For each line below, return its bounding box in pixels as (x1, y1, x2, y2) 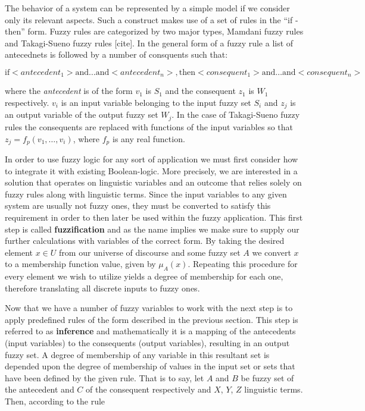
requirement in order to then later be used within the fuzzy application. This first (5, 211, 303, 223)
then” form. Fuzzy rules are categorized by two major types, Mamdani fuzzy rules (5, 25, 304, 37)
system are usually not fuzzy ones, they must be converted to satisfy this (5, 199, 271, 212)
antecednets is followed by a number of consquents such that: (5, 48, 228, 61)
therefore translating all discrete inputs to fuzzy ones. (5, 281, 200, 294)
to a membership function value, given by (5, 258, 156, 270)
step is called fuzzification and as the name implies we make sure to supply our (5, 222, 300, 235)
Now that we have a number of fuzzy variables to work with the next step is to (5, 302, 293, 314)
